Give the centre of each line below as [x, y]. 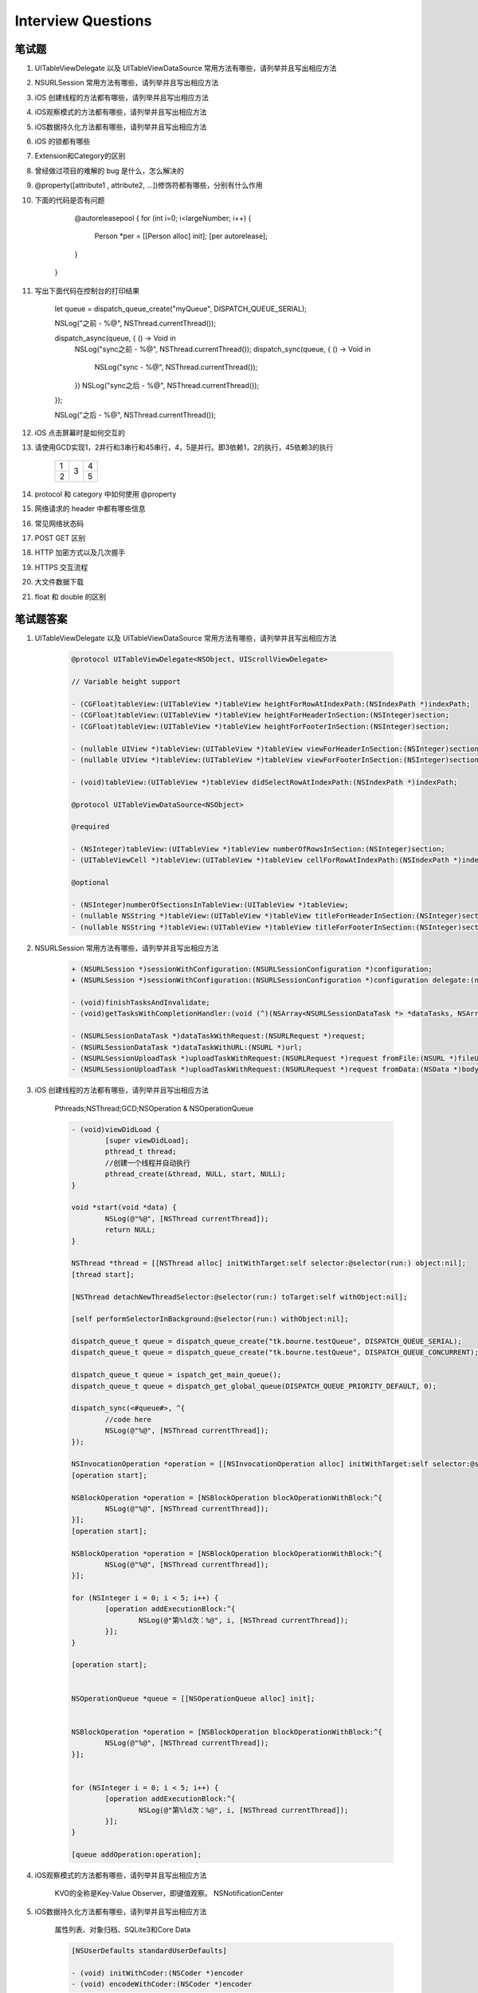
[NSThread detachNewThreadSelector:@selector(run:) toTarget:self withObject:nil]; [239, 1297]
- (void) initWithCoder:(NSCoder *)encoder [158, 1973]
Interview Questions [83, 21]
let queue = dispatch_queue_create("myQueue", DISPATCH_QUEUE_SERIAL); [180, 309]
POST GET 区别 [60, 538]
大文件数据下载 [59, 582]
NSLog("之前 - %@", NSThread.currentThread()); [135, 324]
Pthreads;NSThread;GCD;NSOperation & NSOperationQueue [154, 1108]
